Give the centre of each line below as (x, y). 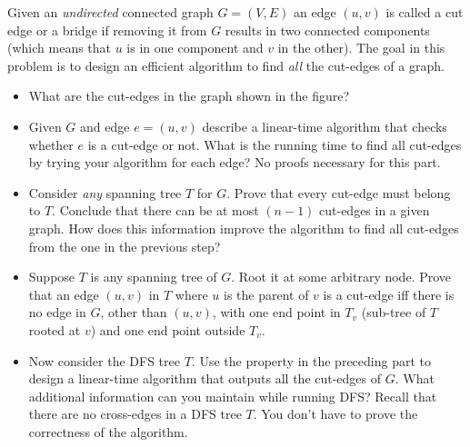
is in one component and (195, 48)
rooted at (55, 329)
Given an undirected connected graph (110, 12)
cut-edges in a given (375, 210)
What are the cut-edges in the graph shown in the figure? (189, 96)
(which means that (60, 48)
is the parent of (266, 294)
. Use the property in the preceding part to (311, 360)
